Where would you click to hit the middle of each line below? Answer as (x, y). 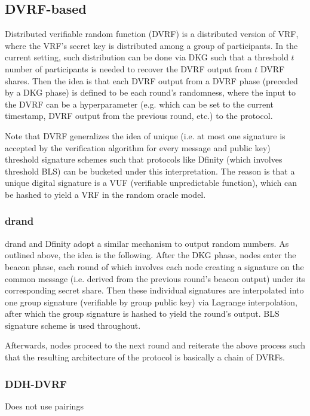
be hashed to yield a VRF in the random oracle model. (105, 194)
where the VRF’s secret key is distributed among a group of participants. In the (151, 45)
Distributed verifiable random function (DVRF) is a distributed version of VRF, (152, 34)
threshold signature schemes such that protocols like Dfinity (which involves (144, 159)
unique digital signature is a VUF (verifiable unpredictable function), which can (151, 183)
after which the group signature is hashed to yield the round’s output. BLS (142, 313)
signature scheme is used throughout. (73, 325)
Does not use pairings (44, 406)
